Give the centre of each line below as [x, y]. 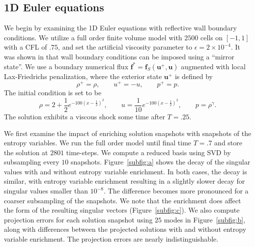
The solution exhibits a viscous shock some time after [85, 116]
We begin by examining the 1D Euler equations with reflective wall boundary [120, 28]
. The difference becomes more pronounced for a [176, 191]
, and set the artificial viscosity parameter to [125, 47]
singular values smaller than [46, 191]
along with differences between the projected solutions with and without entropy [125, 229]
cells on [212, 37]
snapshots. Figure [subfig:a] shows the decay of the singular [160, 162]
